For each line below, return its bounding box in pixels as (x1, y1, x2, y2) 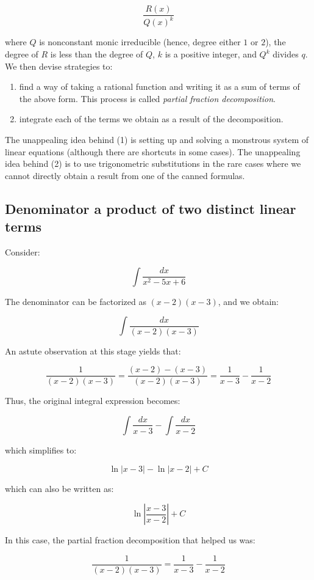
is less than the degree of (50, 48, 143, 60)
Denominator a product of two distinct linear (5, 199, 296, 218)
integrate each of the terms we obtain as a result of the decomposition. (19, 112, 284, 125)
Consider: (5, 245, 40, 258)
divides (273, 48, 299, 60)
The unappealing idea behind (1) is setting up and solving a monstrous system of (5, 133, 309, 145)
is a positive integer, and (165, 48, 257, 60)
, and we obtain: (218, 295, 279, 307)
